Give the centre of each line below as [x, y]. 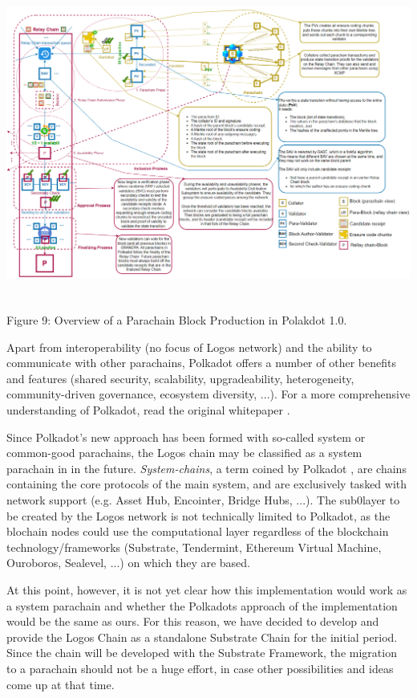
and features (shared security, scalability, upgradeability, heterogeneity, [180, 378]
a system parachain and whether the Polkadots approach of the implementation [202, 605]
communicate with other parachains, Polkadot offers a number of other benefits [201, 363]
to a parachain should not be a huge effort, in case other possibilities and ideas [200, 668]
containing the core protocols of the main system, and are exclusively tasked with [207, 484]
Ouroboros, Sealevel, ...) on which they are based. [129, 563]
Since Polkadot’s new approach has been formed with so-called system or [186, 437]
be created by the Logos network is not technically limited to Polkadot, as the [198, 515]
